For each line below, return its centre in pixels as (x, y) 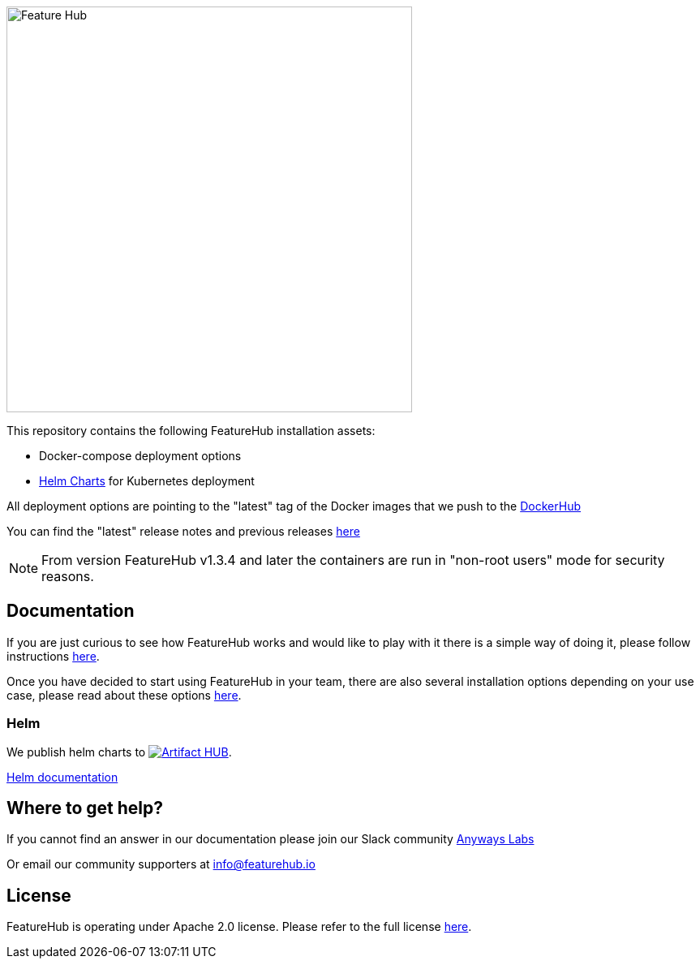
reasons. (68, 576)
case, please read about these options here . (124, 695)
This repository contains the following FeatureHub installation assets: (191, 431)
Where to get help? (85, 808)
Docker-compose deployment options (140, 456)
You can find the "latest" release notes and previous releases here (183, 531)
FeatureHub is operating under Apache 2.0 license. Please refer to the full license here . (239, 927)
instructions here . (53, 656)
